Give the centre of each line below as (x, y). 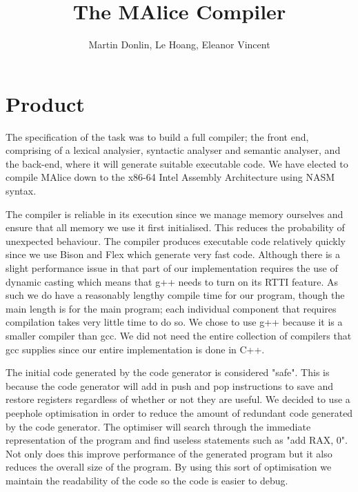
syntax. (21, 191)
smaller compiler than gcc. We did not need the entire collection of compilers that (179, 335)
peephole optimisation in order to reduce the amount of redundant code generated (179, 412)
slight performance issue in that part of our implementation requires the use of (172, 268)
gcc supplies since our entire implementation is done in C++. (135, 349)
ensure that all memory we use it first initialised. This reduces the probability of (175, 227)
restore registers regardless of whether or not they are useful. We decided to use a (178, 399)
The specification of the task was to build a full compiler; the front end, (157, 136)
